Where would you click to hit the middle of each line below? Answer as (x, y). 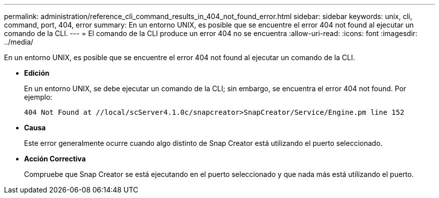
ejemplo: (38, 97)
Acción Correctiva (55, 159)
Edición (37, 73)
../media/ (19, 42)
